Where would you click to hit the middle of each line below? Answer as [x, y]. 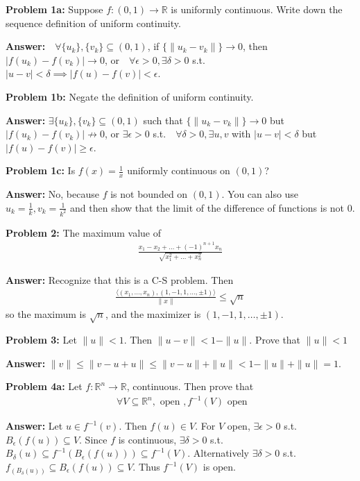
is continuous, [147, 439]
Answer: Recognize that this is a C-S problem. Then [120, 279]
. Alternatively [218, 453]
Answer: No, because [52, 194]
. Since [93, 439]
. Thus [146, 467]
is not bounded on [149, 194]
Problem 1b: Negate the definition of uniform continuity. [130, 96]
